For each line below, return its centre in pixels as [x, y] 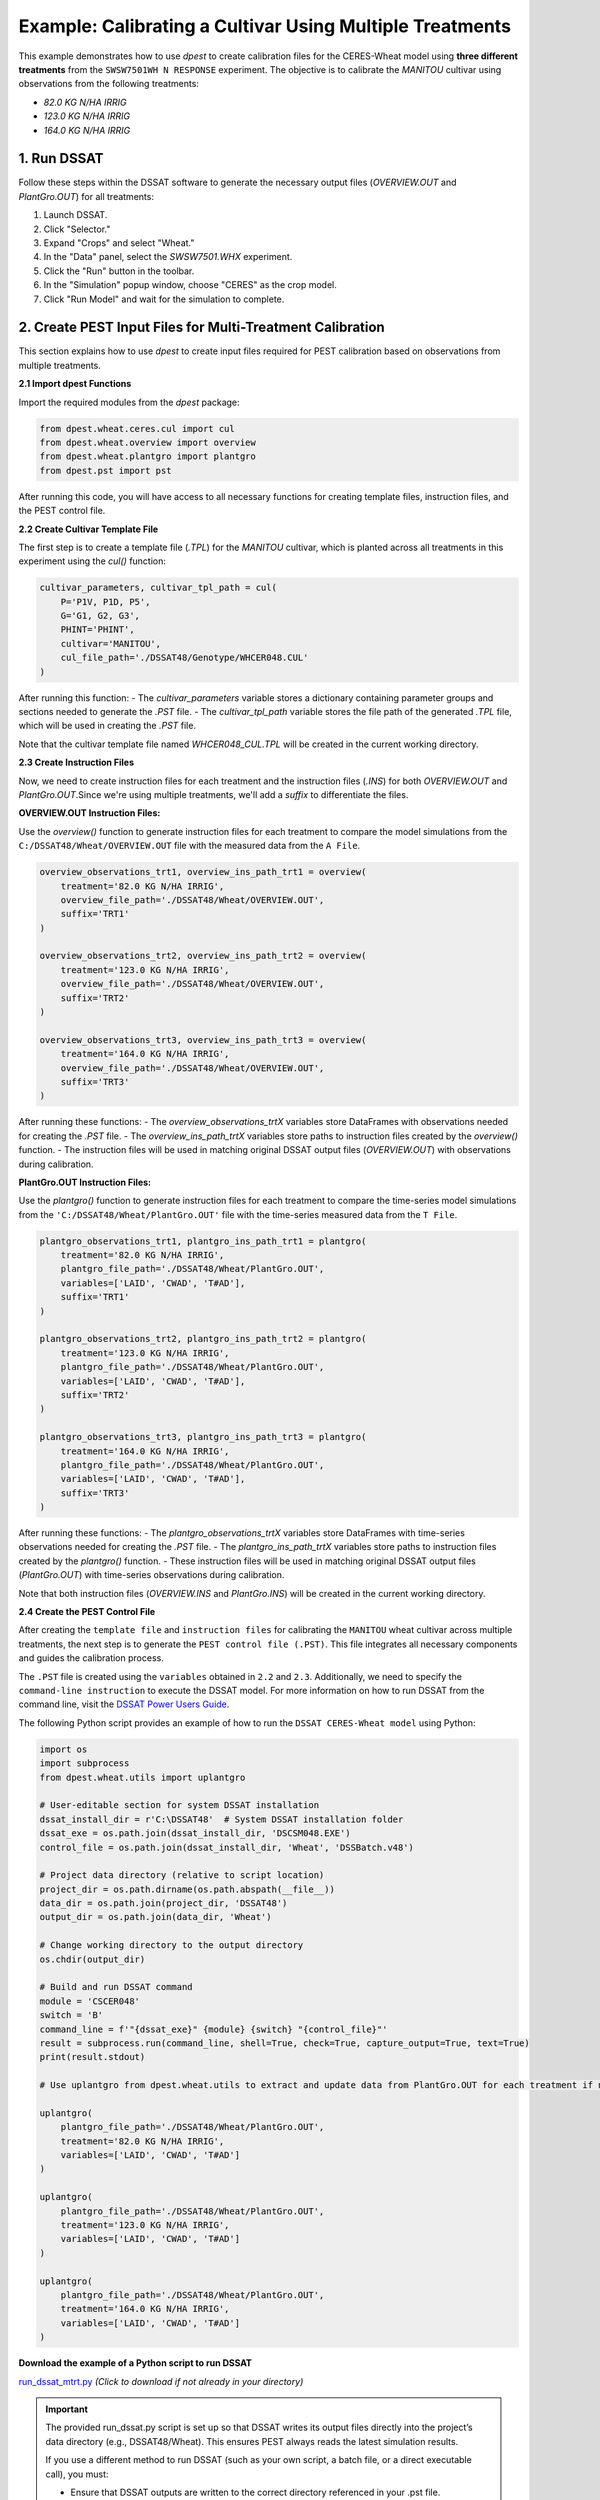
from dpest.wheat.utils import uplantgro [142, 1777]
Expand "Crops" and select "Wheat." [119, 242]
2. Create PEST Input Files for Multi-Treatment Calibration [201, 327]
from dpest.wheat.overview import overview [148, 442]
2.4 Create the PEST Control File [87, 1612]
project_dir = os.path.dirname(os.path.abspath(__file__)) [187, 1889]
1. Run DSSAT [61, 158]
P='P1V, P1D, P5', [105, 601]
